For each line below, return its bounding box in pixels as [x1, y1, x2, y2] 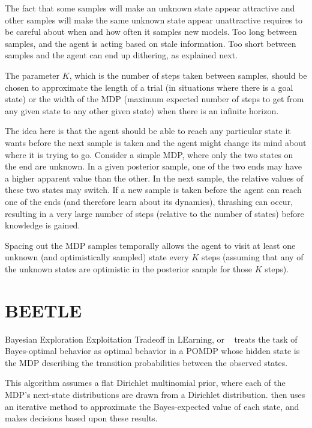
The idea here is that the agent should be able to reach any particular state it [5, 124, 291, 137]
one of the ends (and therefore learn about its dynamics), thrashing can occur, [5, 195, 293, 207]
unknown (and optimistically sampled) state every [5, 251, 189, 263]
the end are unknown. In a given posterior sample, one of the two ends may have [5, 160, 302, 173]
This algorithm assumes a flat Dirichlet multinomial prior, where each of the [5, 376, 286, 389]
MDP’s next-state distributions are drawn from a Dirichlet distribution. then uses [5, 388, 305, 400]
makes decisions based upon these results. [5, 412, 158, 424]
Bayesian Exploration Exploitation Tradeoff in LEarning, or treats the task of [5, 332, 298, 345]
